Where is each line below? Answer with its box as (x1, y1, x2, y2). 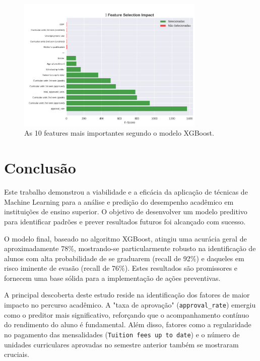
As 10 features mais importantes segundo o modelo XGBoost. (24, 128, 214, 138)
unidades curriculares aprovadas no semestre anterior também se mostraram (4, 339, 239, 349)
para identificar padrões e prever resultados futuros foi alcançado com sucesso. (4, 216, 246, 226)
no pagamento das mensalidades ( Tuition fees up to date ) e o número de (4, 329, 240, 339)
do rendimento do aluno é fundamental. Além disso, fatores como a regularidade (4, 319, 251, 330)
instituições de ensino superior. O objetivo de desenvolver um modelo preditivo (4, 206, 247, 217)
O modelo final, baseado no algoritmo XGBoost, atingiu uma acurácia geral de (4, 233, 247, 244)
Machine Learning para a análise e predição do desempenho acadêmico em (4, 196, 234, 207)
